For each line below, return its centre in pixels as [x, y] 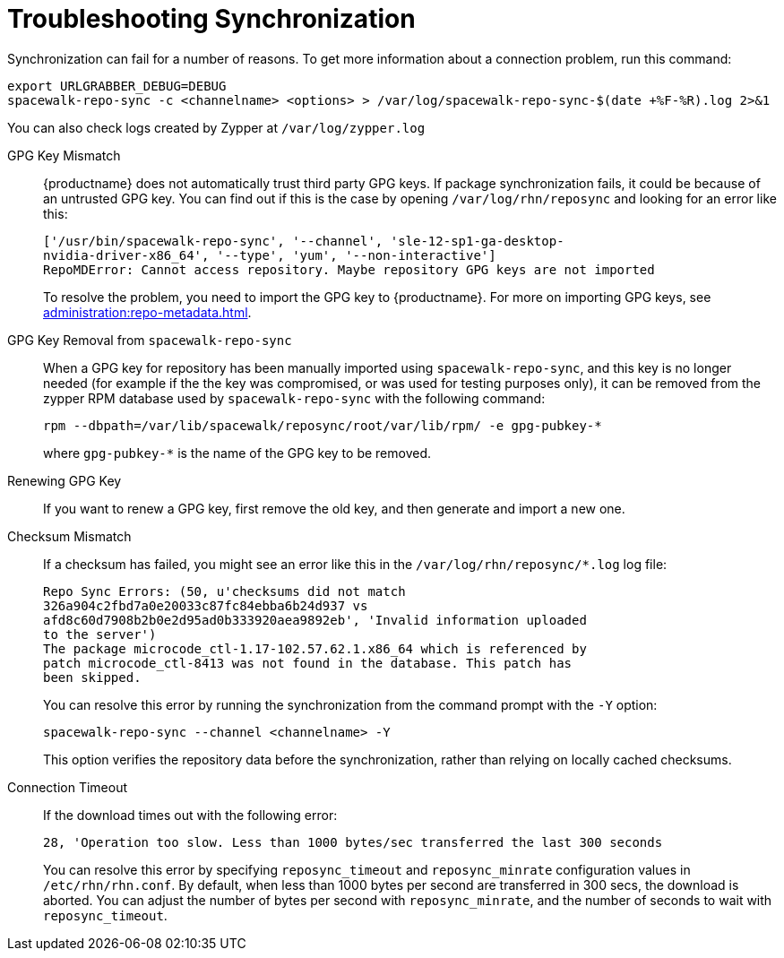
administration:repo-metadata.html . [147, 312]
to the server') [100, 634]
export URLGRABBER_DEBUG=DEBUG [117, 86]
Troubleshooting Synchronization [211, 19]
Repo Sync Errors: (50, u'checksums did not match [224, 591]
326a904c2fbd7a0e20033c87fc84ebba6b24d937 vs [206, 605]
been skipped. [92, 677]
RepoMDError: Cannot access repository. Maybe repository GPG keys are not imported [349, 269]
